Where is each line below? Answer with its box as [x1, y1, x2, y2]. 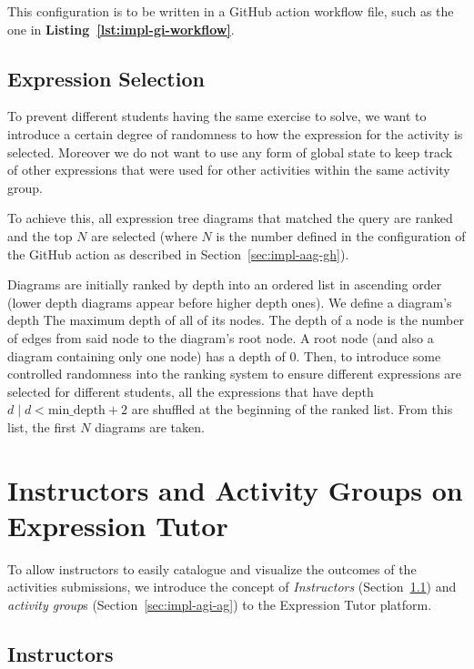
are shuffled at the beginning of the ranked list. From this [131, 400, 453, 419]
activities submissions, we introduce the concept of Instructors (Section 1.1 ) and [7, 577, 457, 596]
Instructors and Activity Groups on [7, 471, 463, 508]
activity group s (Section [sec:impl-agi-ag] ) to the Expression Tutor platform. [7, 594, 432, 613]
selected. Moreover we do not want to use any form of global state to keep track [7, 142, 453, 161]
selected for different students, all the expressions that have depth [7, 381, 374, 400]
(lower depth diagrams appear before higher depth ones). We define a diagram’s [7, 292, 452, 311]
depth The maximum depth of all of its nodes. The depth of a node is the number [7, 310, 464, 329]
